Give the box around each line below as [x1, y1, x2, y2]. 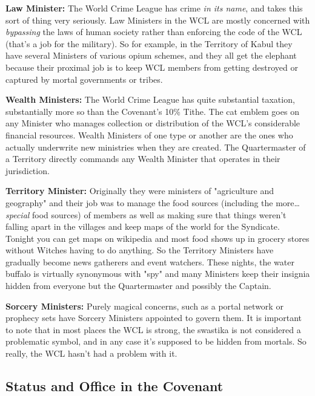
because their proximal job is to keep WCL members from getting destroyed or [5, 60, 298, 73]
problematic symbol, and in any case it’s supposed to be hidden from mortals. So [5, 335, 307, 348]
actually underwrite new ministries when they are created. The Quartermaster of [5, 140, 306, 153]
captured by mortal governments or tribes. [5, 73, 163, 85]
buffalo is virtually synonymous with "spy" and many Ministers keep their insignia [5, 267, 310, 280]
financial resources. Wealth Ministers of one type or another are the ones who [5, 128, 293, 141]
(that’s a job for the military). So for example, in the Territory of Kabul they [5, 37, 293, 50]
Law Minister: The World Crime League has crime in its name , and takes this [5, 2, 303, 14]
